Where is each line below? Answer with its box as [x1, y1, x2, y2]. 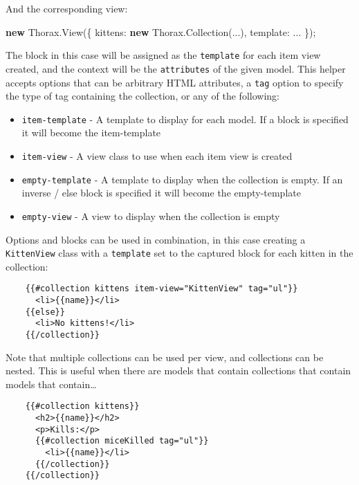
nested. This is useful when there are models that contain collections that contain [6, 363, 351, 378]
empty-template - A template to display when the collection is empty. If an [21, 172, 343, 186]
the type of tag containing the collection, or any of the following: [6, 89, 279, 103]
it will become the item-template [21, 125, 161, 140]
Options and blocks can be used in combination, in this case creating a [6, 232, 306, 246]
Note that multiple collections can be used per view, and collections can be [6, 349, 324, 364]
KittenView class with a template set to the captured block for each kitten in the [6, 246, 353, 260]
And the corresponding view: [6, 1, 128, 15]
